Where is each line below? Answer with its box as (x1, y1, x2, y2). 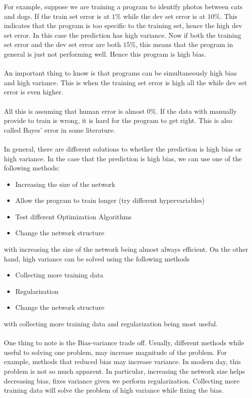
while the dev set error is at (123, 11, 205, 21)
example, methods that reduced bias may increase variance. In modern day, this (4, 356, 241, 367)
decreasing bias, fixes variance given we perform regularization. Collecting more (4, 375, 240, 385)
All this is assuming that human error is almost (4, 106, 145, 116)
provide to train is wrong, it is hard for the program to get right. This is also (4, 115, 233, 125)
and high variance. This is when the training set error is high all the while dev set (4, 77, 247, 87)
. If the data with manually (156, 106, 237, 116)
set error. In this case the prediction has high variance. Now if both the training (4, 30, 241, 40)
